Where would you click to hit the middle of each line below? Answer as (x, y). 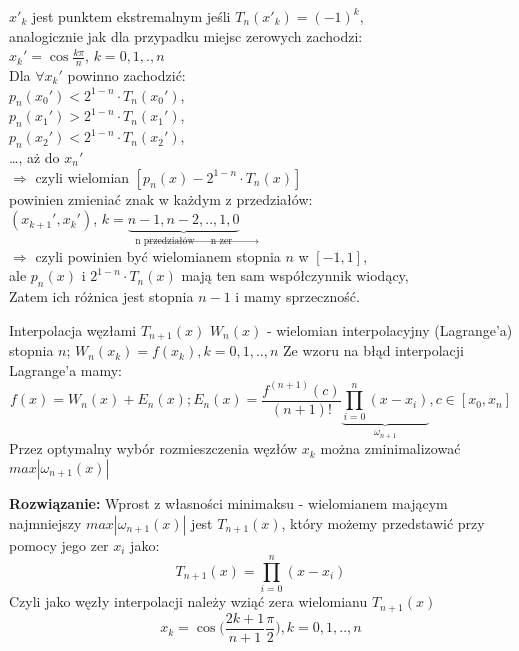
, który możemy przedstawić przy (383, 522)
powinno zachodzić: (126, 75)
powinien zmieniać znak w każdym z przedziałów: (161, 198)
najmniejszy (45, 522)
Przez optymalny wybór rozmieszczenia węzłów (153, 448)
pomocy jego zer (59, 544)
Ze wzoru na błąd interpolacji (373, 350)
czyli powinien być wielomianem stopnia (158, 255)
